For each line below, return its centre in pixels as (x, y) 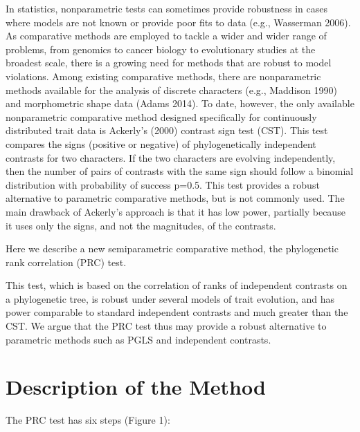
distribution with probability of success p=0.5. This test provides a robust (163, 184)
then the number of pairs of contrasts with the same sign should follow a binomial (180, 171)
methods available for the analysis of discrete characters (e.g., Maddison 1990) (171, 90)
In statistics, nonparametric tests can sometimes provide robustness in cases (166, 8)
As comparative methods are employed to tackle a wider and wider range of (166, 36)
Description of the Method (136, 387)
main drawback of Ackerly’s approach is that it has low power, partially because (175, 211)
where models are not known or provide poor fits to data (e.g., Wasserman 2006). (178, 22)
